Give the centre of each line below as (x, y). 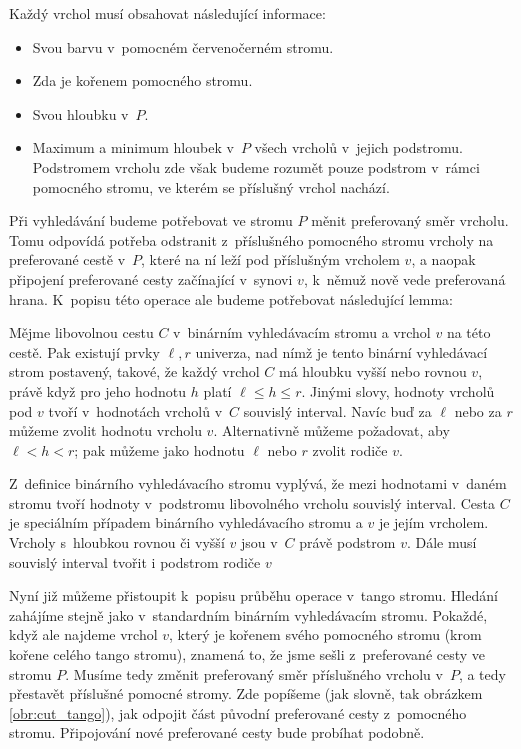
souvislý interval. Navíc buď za (337, 410)
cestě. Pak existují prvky (84, 351)
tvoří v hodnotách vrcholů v (135, 410)
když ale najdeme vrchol (83, 634)
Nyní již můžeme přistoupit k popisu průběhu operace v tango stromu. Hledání (253, 595)
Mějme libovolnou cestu (81, 332)
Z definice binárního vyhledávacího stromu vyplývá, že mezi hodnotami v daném (258, 483)
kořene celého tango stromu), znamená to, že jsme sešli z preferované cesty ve (247, 654)
